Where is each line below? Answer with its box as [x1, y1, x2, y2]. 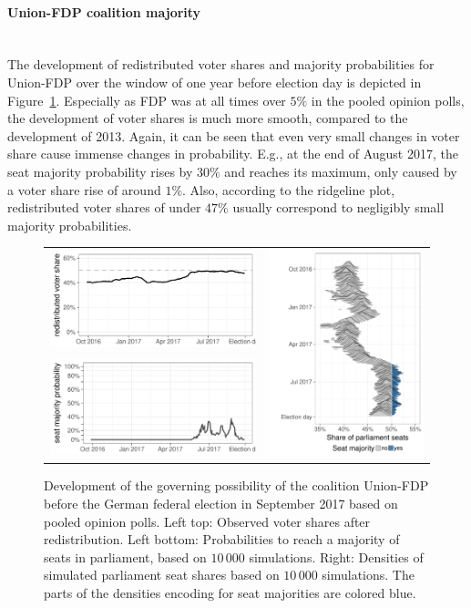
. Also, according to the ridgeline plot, [182, 180, 395, 199]
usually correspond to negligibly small [232, 198, 445, 217]
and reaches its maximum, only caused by [224, 161, 457, 180]
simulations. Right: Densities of [249, 547, 424, 566]
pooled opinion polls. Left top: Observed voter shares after [44, 511, 371, 531]
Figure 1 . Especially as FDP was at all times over [7, 90, 286, 109]
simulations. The [322, 565, 415, 584]
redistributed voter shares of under [7, 198, 201, 217]
